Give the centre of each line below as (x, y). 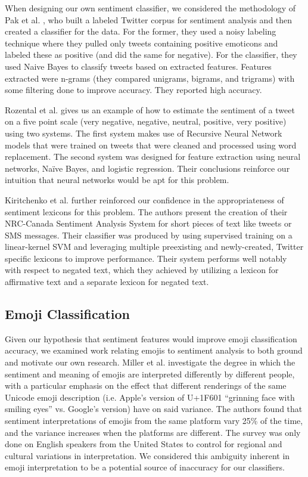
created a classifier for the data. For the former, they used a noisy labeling (141, 31)
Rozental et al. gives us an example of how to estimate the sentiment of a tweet (150, 109)
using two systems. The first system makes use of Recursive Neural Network (144, 133)
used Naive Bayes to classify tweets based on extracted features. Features (138, 66)
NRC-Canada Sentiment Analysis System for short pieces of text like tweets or (148, 223)
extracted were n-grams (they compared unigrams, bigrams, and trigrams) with (150, 78)
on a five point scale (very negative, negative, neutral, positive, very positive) (146, 121)
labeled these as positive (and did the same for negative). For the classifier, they (151, 55)
